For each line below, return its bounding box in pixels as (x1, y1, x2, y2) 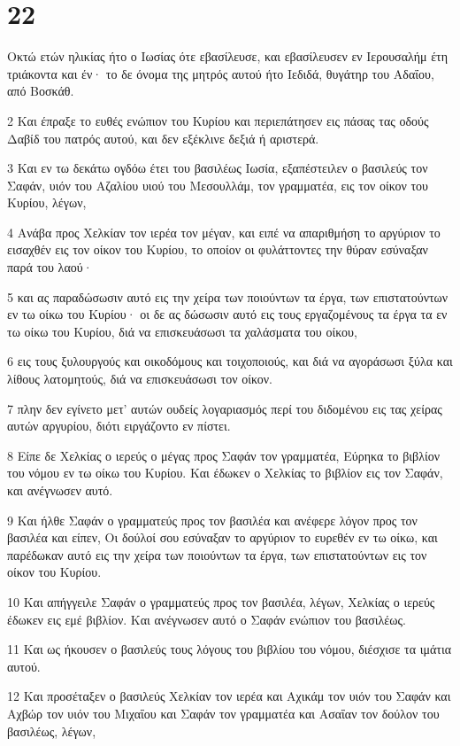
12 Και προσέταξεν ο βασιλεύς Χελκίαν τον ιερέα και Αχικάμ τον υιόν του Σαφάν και (7, 687, 451, 705)
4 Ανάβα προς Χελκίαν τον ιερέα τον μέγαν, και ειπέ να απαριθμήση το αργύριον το (7, 222, 441, 241)
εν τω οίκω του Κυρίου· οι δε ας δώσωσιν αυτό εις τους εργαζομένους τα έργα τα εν (7, 305, 448, 323)
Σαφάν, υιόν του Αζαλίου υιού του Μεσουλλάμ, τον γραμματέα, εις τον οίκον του (7, 175, 429, 194)
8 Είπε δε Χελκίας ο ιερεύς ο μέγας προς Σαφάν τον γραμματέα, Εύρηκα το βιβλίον (7, 446, 441, 464)
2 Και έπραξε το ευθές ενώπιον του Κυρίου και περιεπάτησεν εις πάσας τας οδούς (7, 111, 429, 129)
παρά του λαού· (7, 258, 93, 276)
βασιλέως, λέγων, (7, 721, 96, 740)
